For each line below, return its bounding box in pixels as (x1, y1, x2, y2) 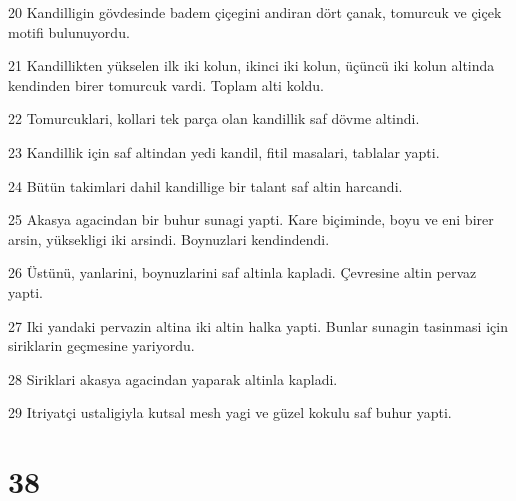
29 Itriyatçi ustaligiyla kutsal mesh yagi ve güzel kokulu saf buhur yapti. (8, 402, 452, 423)
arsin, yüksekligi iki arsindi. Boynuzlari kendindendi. (8, 228, 330, 249)
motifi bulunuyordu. (8, 21, 130, 42)
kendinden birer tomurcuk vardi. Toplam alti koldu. (8, 74, 324, 95)
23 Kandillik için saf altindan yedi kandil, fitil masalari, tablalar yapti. (8, 141, 440, 162)
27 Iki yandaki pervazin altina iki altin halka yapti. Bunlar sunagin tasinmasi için (8, 315, 508, 336)
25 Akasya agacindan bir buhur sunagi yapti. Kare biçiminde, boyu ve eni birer (8, 209, 494, 230)
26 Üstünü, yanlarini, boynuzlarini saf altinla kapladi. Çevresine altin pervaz (8, 262, 477, 283)
